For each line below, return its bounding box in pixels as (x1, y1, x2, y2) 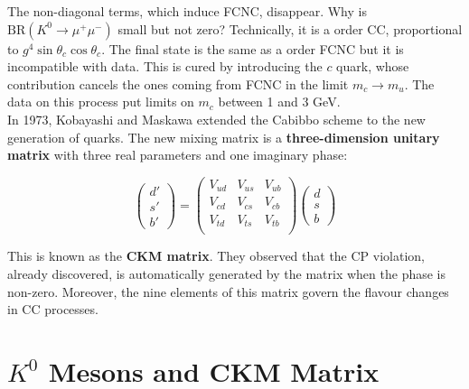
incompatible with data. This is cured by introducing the (7, 57, 323, 76)
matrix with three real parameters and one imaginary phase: (7, 145, 348, 164)
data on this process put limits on (7, 92, 194, 111)
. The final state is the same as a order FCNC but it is (101, 39, 404, 58)
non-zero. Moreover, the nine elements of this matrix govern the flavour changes (7, 282, 449, 301)
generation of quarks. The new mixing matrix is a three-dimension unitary (7, 127, 440, 146)
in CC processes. (7, 300, 98, 319)
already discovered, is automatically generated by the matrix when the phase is (7, 264, 446, 282)
